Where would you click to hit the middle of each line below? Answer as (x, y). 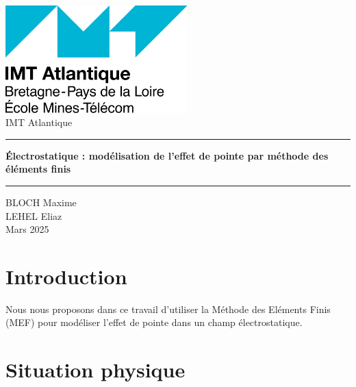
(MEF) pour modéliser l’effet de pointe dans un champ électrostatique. (154, 322)
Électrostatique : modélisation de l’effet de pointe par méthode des (167, 155)
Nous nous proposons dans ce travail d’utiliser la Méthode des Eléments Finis (168, 309)
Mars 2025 (27, 229)
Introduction (66, 276)
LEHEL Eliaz (34, 215)
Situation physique (96, 370)
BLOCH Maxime (41, 202)
